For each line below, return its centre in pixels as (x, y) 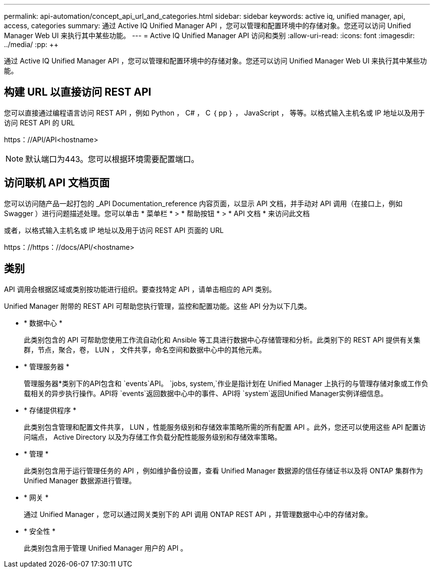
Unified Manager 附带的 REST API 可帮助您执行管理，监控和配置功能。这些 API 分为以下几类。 (158, 306)
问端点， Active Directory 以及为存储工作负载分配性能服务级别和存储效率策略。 (153, 437)
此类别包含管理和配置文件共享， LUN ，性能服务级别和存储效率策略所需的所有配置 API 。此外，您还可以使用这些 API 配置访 (225, 427)
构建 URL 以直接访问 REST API (78, 92)
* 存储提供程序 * (50, 410)
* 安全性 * (40, 531)
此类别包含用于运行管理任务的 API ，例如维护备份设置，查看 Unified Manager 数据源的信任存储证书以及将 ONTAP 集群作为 (223, 470)
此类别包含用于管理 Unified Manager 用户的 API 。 (106, 548)
